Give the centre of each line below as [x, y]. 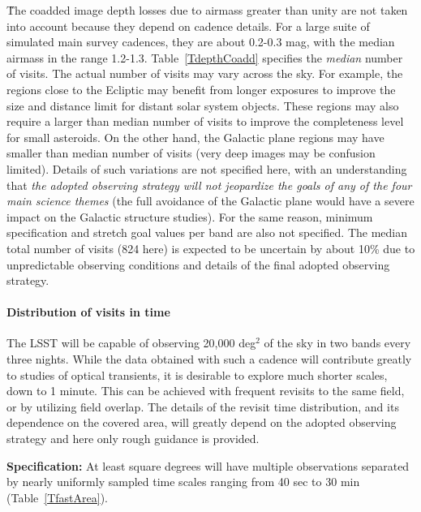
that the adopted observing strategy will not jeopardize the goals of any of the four [209, 185]
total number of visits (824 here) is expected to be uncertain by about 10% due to [211, 248]
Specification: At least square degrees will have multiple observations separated [208, 465]
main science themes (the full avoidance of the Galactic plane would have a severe [210, 201]
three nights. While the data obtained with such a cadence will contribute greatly [209, 359]
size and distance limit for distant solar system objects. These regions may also [203, 105]
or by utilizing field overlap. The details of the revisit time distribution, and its [203, 406]
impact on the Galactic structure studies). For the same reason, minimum [190, 216]
